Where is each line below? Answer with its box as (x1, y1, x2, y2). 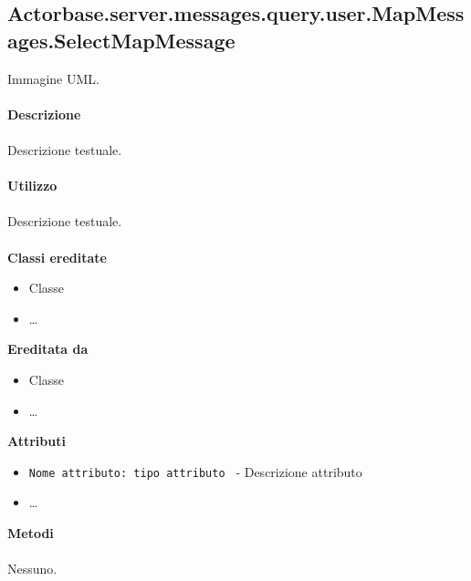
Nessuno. (7, 559, 58, 578)
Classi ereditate (7, 247, 107, 266)
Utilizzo (7, 176, 58, 195)
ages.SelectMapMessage (7, 26, 235, 54)
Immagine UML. (7, 68, 99, 88)
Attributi (7, 431, 66, 451)
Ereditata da (7, 339, 89, 358)
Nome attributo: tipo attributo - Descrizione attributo (28, 462, 362, 481)
